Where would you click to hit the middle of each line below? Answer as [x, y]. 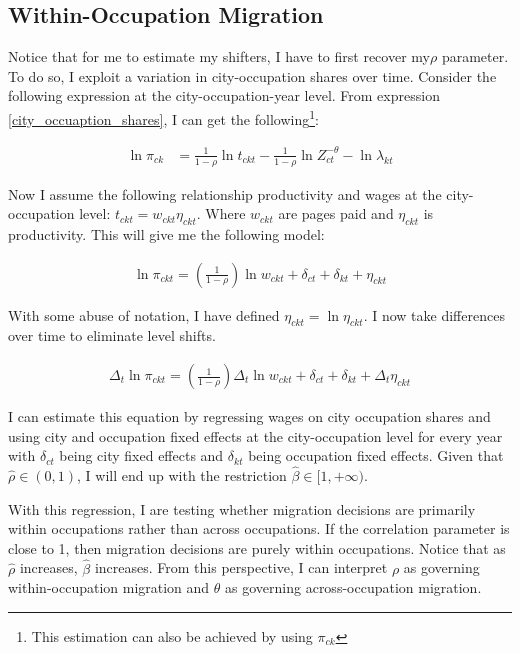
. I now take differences [434, 314]
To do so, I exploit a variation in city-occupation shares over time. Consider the [252, 75]
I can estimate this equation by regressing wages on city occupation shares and [249, 416]
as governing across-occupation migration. [353, 587]
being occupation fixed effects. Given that [376, 455]
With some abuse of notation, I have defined [144, 314]
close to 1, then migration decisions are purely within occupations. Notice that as [257, 547]
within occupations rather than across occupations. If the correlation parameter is [259, 528]
